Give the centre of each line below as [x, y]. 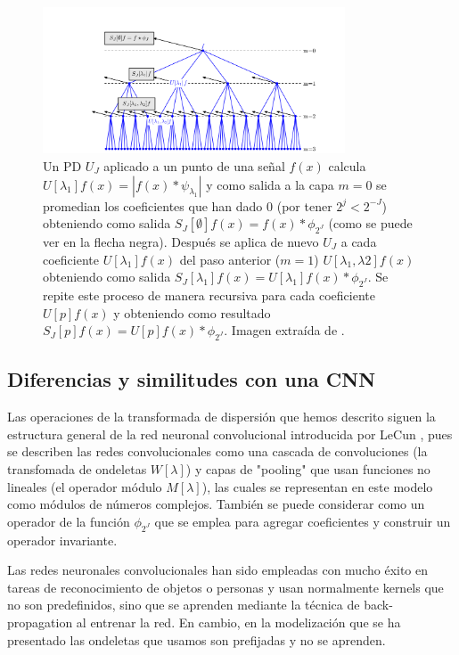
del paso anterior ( [230, 259]
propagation [40, 622]
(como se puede [370, 223]
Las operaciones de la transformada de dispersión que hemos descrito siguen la [221, 417]
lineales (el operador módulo [85, 486]
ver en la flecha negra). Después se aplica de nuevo [181, 242]
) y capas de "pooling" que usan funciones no [308, 468]
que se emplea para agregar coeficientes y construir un [303, 521]
